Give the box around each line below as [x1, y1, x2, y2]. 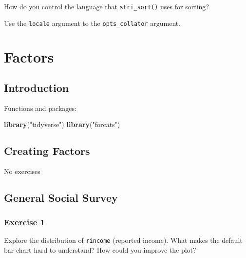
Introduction [4, 80, 69, 95]
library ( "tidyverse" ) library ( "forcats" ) [4, 119, 120, 129]
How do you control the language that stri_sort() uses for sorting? [4, 1, 209, 11]
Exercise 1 [4, 215, 45, 228]
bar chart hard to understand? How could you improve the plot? [4, 244, 196, 255]
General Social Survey [4, 190, 118, 205]
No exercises [4, 166, 40, 176]
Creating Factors [4, 143, 90, 158]
